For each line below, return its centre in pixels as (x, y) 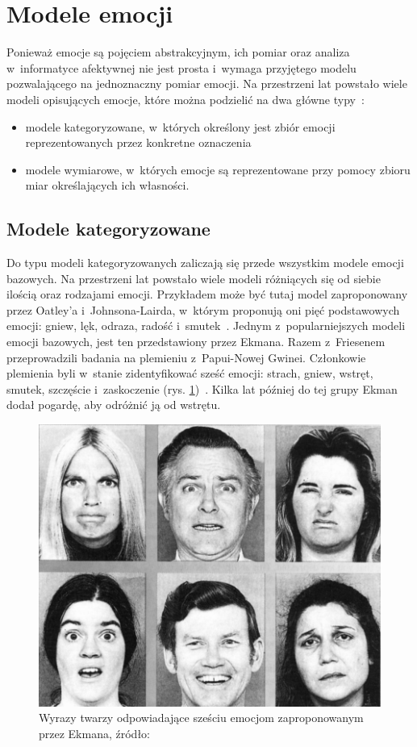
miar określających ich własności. (107, 185)
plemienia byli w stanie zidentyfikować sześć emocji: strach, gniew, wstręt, (190, 373)
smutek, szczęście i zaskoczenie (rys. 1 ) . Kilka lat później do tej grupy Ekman (202, 388)
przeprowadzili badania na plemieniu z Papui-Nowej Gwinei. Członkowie (186, 357)
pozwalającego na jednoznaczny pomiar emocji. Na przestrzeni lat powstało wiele (207, 83)
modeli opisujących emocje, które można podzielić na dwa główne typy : (186, 99)
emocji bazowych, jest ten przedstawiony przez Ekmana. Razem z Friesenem (196, 342)
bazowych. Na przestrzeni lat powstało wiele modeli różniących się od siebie (194, 278)
